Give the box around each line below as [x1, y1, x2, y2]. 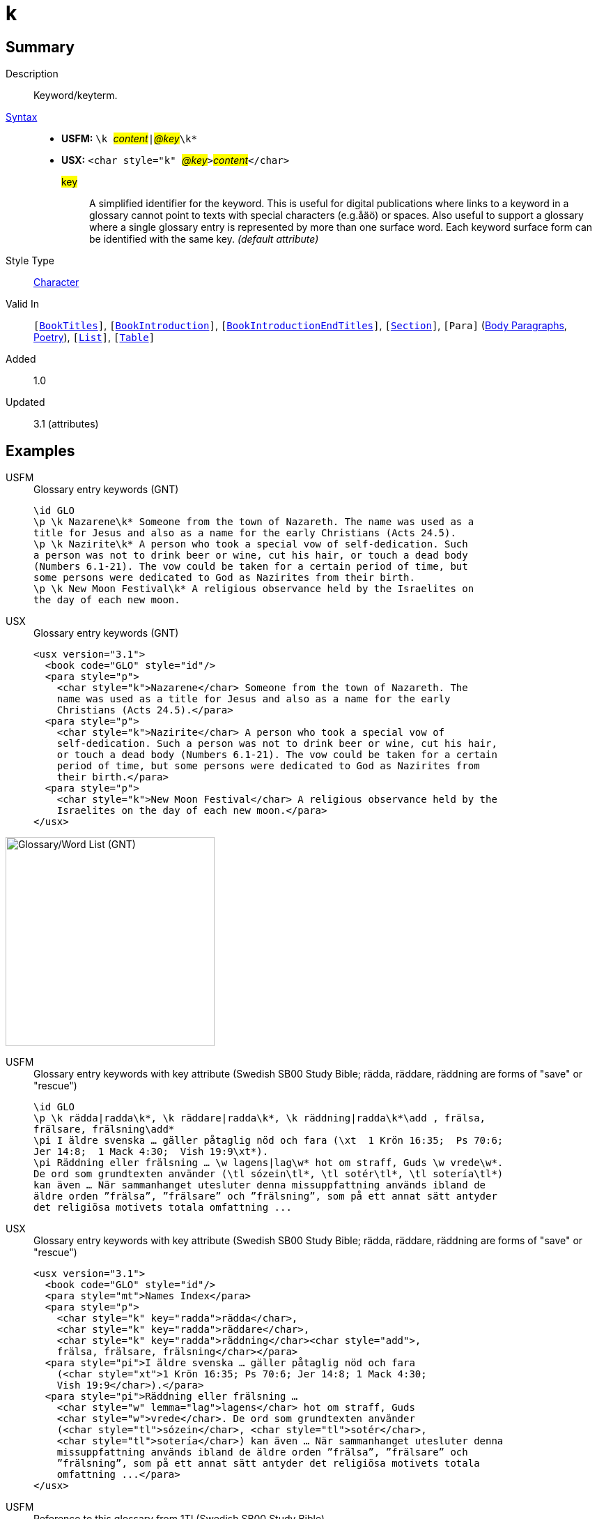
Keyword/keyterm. [33, 89, 118, 102]
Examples [6, 441, 75, 460]
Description [6, 68, 59, 80]
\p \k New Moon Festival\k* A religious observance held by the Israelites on [33, 583, 474, 595]
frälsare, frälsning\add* [33, 1124, 175, 1135]
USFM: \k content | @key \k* [61, 133, 197, 145]
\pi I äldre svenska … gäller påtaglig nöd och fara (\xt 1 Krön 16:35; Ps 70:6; [33, 1135, 504, 1147]
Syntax [6, 111, 38, 123]
